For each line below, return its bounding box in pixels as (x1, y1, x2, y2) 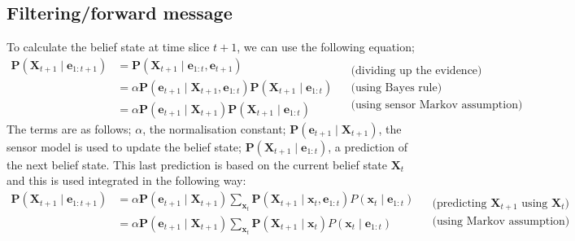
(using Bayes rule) (351, 81, 442, 94)
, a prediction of (328, 138, 407, 155)
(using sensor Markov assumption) (351, 99, 523, 111)
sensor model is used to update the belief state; (7, 138, 242, 155)
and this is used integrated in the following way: (7, 172, 246, 189)
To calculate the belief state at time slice (7, 38, 210, 55)
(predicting (432, 197, 487, 209)
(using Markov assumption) (432, 216, 570, 228)
